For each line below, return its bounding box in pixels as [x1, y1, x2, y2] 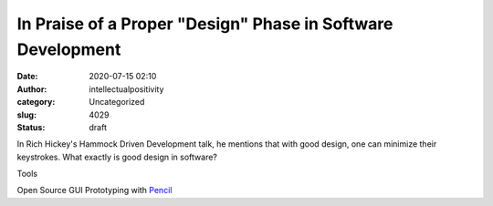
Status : [16, 121, 46, 132]
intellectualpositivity [89, 83, 164, 95]
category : [16, 97, 56, 108]
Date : [16, 71, 38, 82]
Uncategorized [89, 97, 145, 108]
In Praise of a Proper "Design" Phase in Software [16, 14, 393, 34]
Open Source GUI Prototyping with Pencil [16, 185, 173, 196]
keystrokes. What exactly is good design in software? [16, 151, 218, 162]
